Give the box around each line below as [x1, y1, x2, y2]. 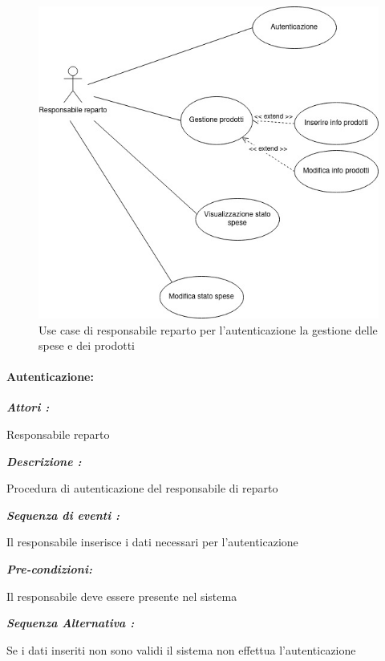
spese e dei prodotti [38, 337, 135, 354]
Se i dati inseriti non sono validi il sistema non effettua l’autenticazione [6, 641, 356, 658]
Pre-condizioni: [6, 561, 92, 578]
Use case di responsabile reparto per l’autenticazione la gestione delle [38, 321, 378, 338]
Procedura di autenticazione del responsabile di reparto [6, 480, 278, 497]
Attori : [6, 399, 50, 416]
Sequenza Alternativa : [6, 614, 135, 631]
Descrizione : [6, 452, 82, 469]
